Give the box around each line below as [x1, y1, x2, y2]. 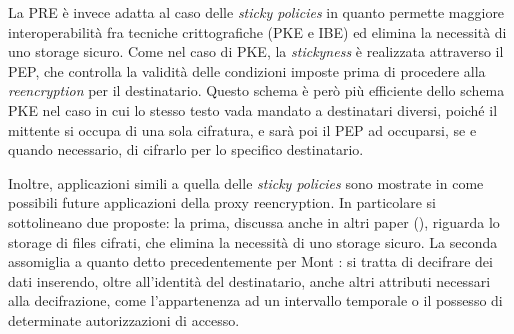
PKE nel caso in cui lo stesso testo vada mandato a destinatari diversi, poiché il [8, 99, 498, 120]
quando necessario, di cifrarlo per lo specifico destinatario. [8, 139, 364, 160]
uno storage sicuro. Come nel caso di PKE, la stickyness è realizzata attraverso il [8, 41, 504, 62]
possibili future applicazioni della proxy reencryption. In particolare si [8, 192, 436, 213]
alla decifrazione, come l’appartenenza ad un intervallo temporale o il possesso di [8, 290, 503, 311]
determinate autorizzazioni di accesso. [8, 309, 240, 330]
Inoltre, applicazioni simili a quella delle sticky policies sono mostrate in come [8, 172, 484, 193]
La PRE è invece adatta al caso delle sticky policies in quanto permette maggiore [8, 2, 505, 22]
